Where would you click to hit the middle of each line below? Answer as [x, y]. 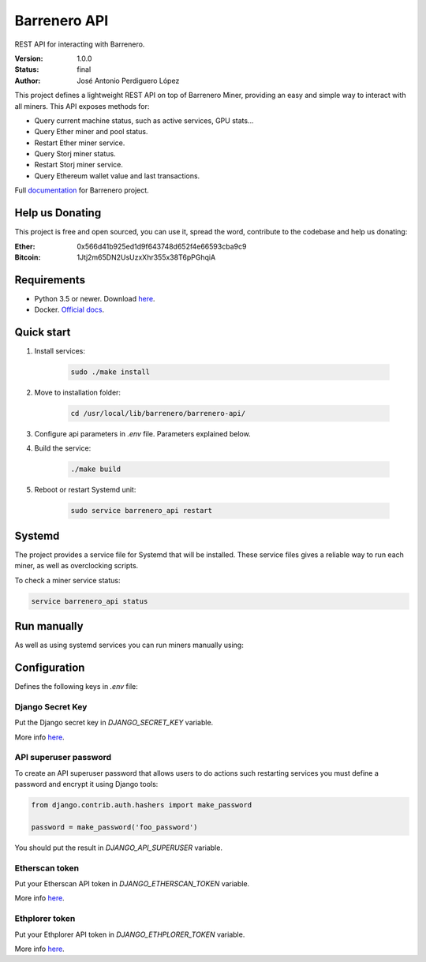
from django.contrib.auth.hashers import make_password [142, 805]
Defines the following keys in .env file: [76, 687]
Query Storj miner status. [75, 154]
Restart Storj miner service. [79, 165]
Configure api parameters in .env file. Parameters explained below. [143, 434]
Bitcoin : [28, 257]
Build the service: [63, 448]
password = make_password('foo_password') [114, 827]
